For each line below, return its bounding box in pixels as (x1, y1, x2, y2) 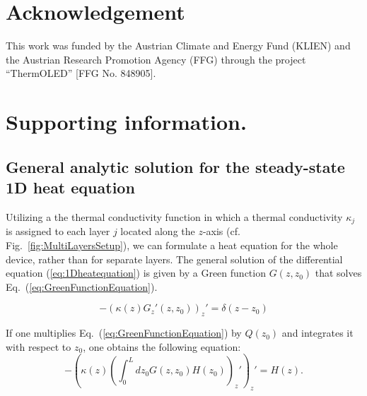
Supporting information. (6, 107, 247, 136)
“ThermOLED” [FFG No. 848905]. (6, 66, 156, 80)
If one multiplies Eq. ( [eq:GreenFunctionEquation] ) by (6, 325, 242, 340)
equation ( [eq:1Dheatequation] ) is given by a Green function (6, 265, 266, 280)
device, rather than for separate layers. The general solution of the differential (6, 251, 343, 266)
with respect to (6, 339, 71, 354)
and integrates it (281, 325, 354, 340)
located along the (120, 224, 195, 239)
